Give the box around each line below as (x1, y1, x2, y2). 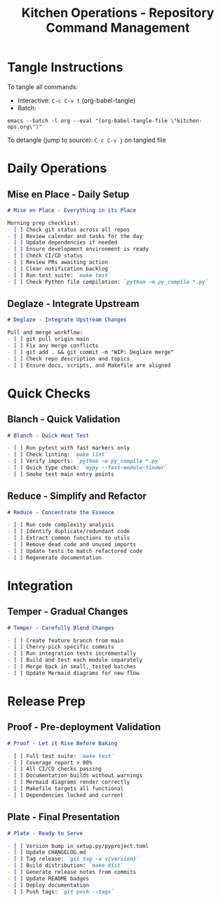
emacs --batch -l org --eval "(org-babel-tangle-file (7, 117, 168, 124)
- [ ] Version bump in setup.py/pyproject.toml (7, 842, 149, 849)
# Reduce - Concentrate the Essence (7, 509, 114, 516)
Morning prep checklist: (7, 219, 80, 226)
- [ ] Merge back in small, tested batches (7, 663, 137, 670)
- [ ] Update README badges (7, 875, 90, 882)
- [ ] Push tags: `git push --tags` (7, 888, 114, 895)
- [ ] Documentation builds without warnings (7, 772, 142, 779)
